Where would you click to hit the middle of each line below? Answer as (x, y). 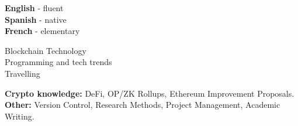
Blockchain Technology (46, 50)
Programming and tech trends (58, 62)
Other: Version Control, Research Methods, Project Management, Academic (143, 105)
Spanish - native (36, 19)
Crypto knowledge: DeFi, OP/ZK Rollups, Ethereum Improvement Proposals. (150, 93)
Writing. (20, 116)
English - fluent (34, 8)
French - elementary (42, 31)
